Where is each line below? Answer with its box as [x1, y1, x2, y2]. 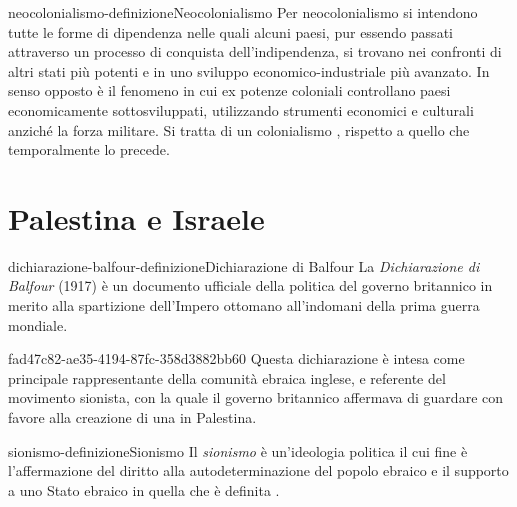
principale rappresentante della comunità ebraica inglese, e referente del [8, 367, 446, 388]
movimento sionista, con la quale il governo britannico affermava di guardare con [8, 387, 504, 408]
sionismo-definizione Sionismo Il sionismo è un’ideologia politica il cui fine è [8, 440, 468, 461]
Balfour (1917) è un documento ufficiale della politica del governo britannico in [8, 275, 493, 296]
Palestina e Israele [8, 197, 265, 238]
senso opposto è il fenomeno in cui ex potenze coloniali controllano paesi [8, 80, 451, 101]
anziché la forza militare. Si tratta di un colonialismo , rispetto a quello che [8, 119, 470, 140]
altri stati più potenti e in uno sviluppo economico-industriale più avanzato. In [8, 60, 490, 81]
